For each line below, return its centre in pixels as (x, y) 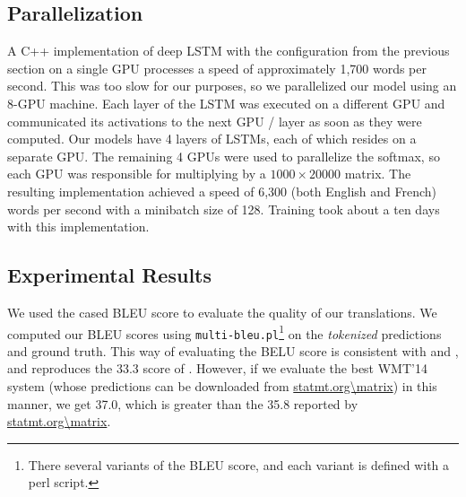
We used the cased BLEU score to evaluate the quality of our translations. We (222, 312)
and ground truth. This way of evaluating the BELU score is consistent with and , (233, 350)
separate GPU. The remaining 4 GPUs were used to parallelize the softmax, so (224, 156)
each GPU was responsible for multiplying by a (137, 174)
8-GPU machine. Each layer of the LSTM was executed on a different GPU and (226, 103)
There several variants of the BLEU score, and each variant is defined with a (239, 464)
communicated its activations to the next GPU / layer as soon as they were (215, 121)
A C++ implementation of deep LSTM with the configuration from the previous (229, 51)
